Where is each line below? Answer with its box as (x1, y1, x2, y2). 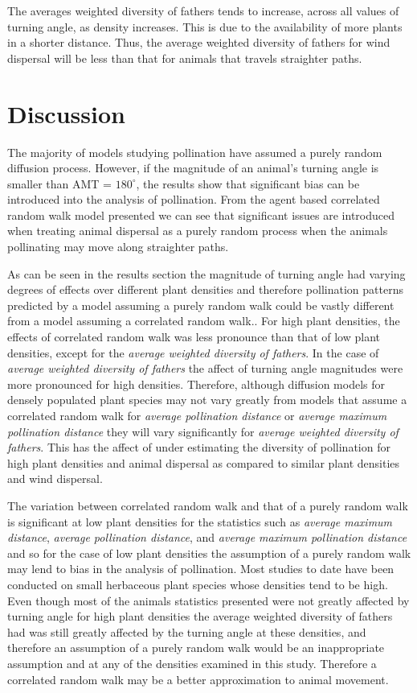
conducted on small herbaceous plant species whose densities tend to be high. (7, 575, 388, 592)
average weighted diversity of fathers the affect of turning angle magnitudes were (7, 360, 403, 377)
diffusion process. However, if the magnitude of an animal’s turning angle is (7, 159, 379, 176)
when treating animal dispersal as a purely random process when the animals (7, 222, 388, 239)
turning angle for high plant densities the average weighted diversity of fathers (7, 608, 393, 625)
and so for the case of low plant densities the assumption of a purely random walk (7, 544, 411, 561)
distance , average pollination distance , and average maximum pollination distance (7, 529, 407, 546)
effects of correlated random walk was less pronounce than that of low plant (7, 328, 380, 345)
